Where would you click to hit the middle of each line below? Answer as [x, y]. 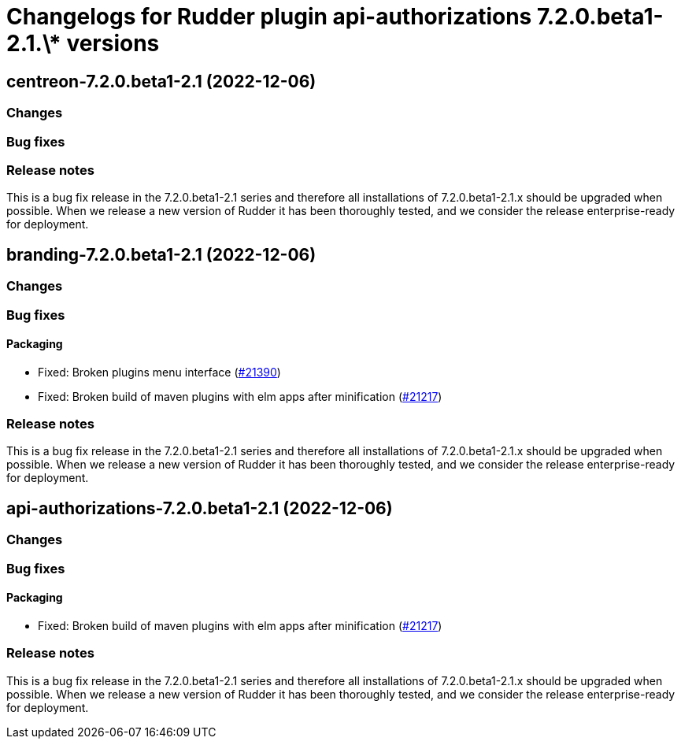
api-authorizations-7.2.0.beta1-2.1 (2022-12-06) [200, 508]
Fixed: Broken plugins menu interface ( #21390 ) [159, 372]
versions [113, 43]
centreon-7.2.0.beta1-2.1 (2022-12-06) [161, 81]
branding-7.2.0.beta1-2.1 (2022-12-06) [161, 254]
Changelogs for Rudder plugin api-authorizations [269, 17]
